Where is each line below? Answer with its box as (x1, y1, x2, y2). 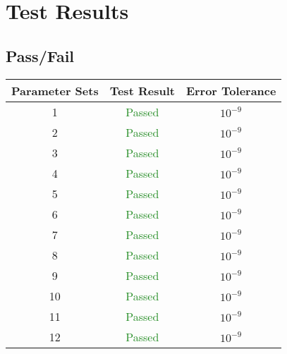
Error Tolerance (185, 82, 276, 99)
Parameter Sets (11, 82, 99, 99)
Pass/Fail (6, 44, 75, 66)
